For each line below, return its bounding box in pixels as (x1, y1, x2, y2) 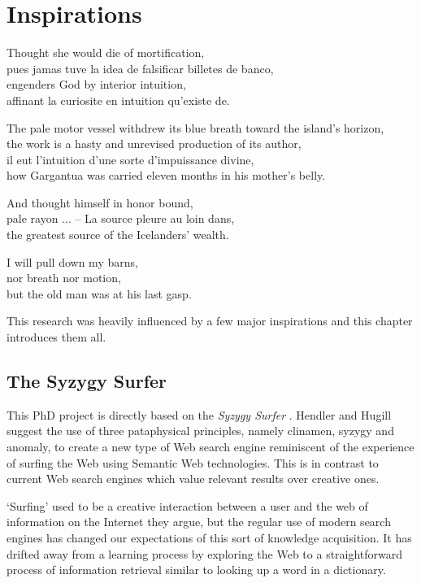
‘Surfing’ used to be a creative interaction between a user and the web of (7, 497, 368, 514)
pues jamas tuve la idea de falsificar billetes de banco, (7, 59, 274, 76)
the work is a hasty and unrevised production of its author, (7, 135, 302, 152)
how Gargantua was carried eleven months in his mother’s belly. (7, 167, 326, 184)
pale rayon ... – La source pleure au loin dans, (7, 210, 235, 227)
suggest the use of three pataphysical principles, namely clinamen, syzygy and (7, 422, 394, 439)
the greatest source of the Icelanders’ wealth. (7, 226, 229, 243)
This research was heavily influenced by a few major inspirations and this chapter (7, 312, 413, 329)
